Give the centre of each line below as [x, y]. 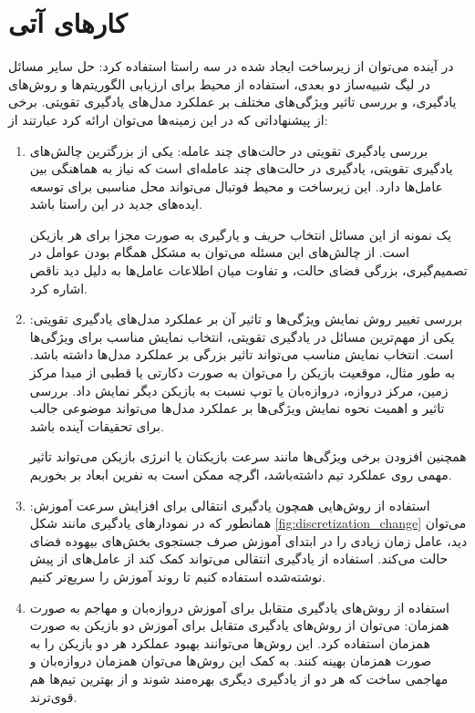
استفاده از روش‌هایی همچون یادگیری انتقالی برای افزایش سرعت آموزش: [230, 505]
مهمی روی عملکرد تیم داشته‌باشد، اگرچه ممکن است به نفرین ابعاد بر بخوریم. [241, 474]
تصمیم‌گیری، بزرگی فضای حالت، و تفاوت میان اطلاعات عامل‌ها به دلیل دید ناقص [248, 270]
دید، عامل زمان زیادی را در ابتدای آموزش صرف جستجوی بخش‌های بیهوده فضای [248, 540]
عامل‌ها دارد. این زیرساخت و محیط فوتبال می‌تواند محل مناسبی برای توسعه [236, 186]
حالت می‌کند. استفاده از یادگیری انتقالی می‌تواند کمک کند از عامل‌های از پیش [239, 558]
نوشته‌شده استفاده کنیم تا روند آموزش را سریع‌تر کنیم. [178, 576]
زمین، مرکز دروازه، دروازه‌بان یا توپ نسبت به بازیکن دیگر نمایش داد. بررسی [239, 390]
